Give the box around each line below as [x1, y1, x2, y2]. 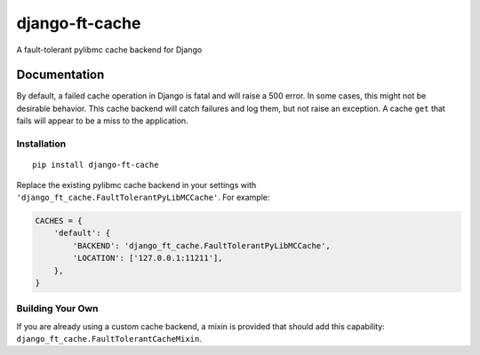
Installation [16, 138, 67, 150]
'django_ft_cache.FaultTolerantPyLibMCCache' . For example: [16, 192, 270, 202]
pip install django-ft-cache [32, 160, 159, 170]
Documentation [16, 67, 105, 83]
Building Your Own [16, 303, 99, 315]
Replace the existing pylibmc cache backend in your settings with [16, 179, 257, 190]
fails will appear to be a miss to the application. [16, 115, 188, 126]
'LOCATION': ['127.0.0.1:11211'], [72, 253, 223, 264]
